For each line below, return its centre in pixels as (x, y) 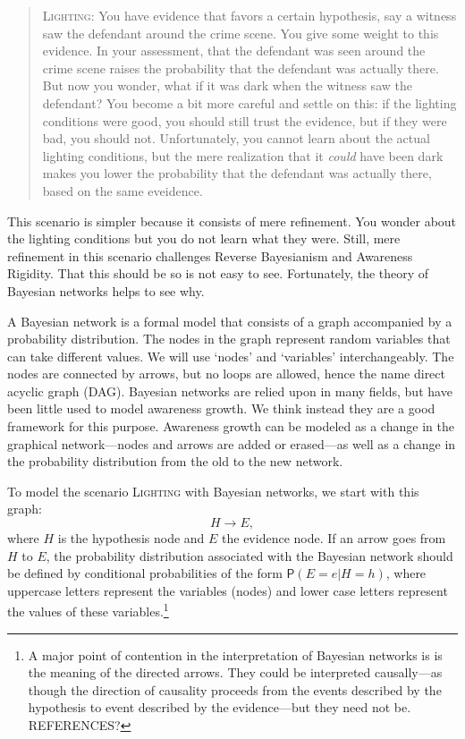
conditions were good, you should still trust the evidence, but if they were (245, 120)
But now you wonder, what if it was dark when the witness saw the (227, 85)
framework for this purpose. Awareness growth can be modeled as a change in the (231, 426)
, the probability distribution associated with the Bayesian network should (249, 555)
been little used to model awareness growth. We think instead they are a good (221, 408)
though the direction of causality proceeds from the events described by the (235, 689)
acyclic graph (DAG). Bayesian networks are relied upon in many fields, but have (230, 391)
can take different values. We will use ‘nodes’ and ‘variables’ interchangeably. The (231, 356)
